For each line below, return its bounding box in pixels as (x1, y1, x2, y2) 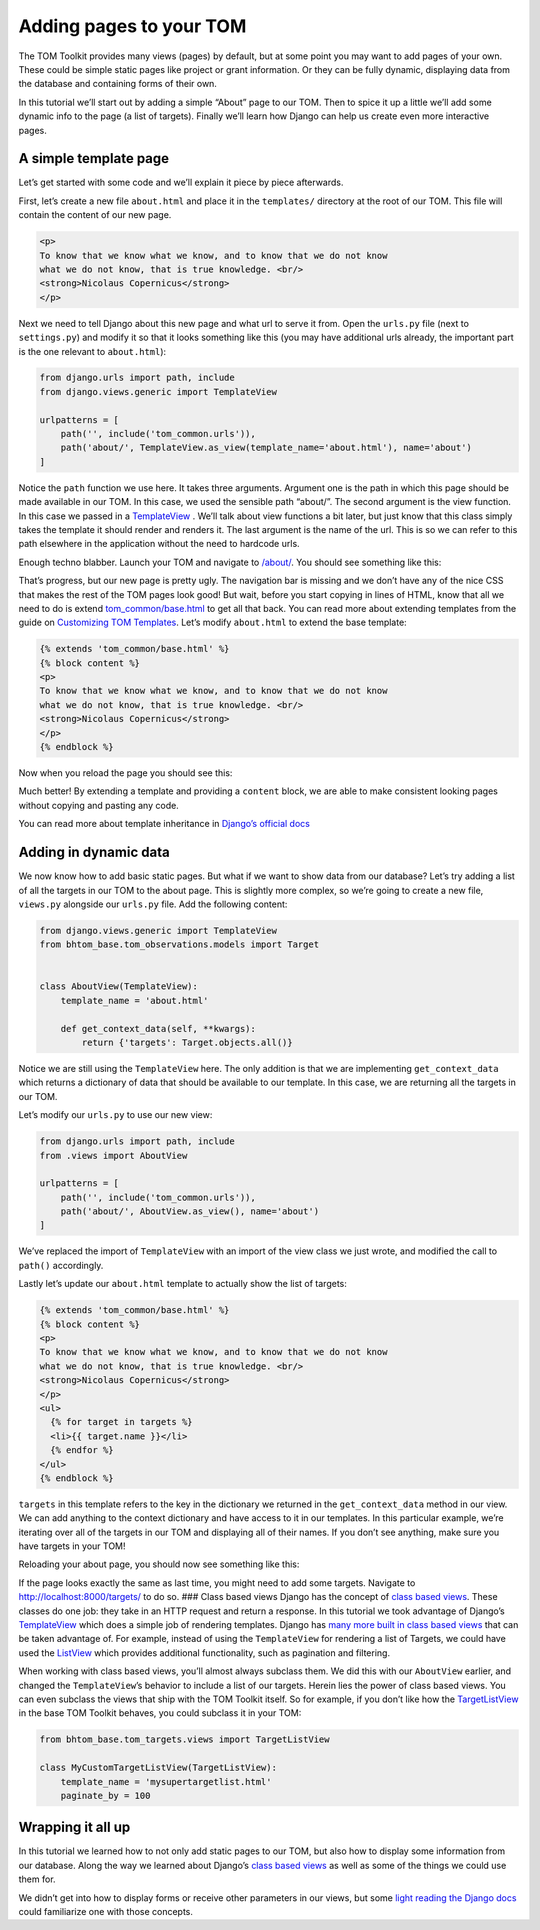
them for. (18, 1873, 56, 1885)
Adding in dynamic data (18, 844, 170, 861)
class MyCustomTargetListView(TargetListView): (39, 1762, 277, 1774)
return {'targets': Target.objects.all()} (81, 1037, 294, 1048)
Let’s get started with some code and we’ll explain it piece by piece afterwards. (18, 176, 344, 189)
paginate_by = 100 (60, 1790, 151, 1801)
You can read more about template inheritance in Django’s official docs (18, 818, 310, 830)
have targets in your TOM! (18, 1540, 126, 1552)
